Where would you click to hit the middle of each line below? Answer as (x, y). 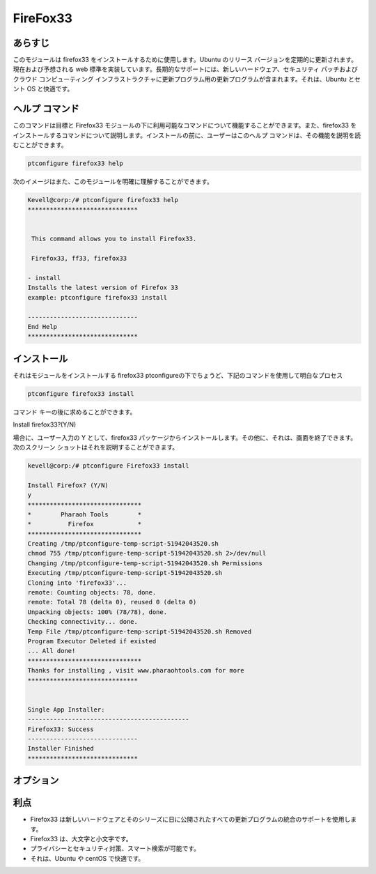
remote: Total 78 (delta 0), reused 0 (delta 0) (112, 602)
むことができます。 (40, 145)
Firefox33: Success (61, 729)
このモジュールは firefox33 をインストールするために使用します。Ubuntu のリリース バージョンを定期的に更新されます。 (185, 60)
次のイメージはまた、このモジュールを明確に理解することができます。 (113, 181)
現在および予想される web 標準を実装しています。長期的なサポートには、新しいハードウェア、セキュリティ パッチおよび (185, 69)
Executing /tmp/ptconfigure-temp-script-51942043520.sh (125, 573)
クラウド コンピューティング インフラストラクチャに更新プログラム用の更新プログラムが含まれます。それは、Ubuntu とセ (187, 79)
